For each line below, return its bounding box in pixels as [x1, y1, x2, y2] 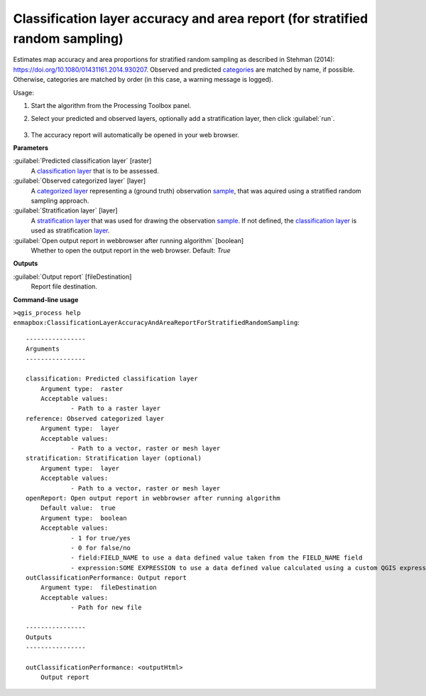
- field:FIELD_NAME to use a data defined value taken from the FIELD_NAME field [70, 554, 363, 562]
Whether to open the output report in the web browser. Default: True [31, 246, 231, 255]
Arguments [26, 345, 60, 353]
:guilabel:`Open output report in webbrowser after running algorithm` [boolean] [13, 236, 244, 245]
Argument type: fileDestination [40, 584, 158, 591]
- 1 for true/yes [70, 534, 131, 542]
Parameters [13, 144, 49, 152]
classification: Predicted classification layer [26, 375, 198, 383]
